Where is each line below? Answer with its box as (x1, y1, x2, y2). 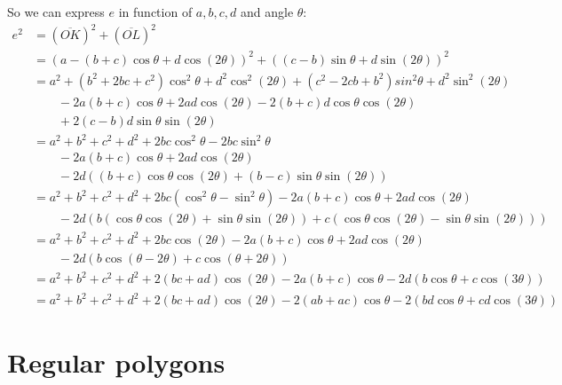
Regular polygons (7, 344, 226, 381)
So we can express (7, 3, 105, 20)
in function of (118, 3, 193, 20)
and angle (240, 3, 294, 20)
